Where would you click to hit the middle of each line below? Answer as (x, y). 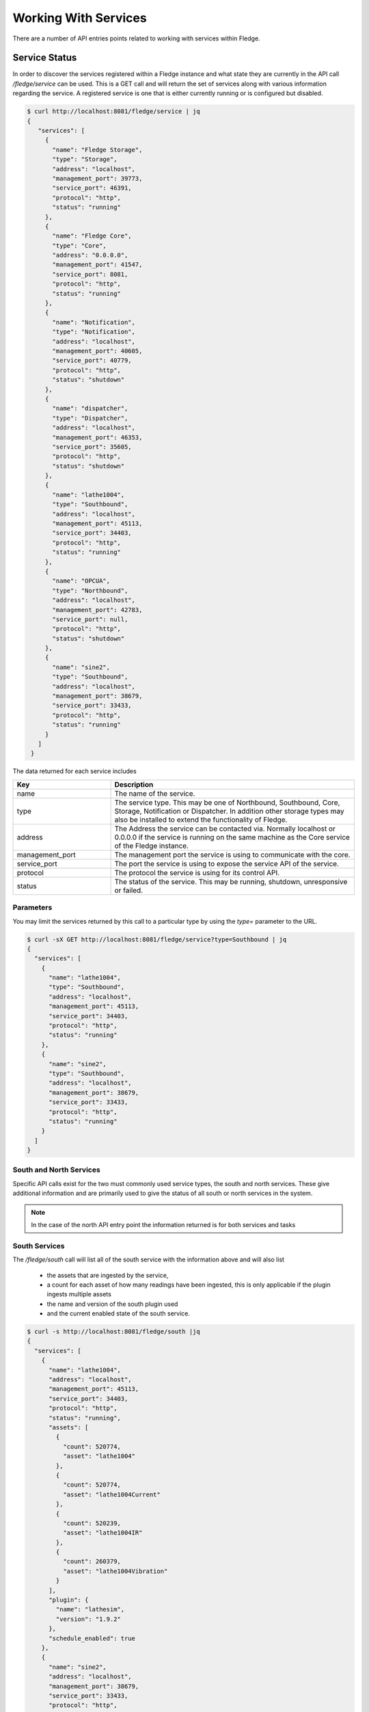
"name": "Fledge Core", (92, 236)
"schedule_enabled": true (92, 1638)
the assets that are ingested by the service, (108, 1275)
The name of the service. (155, 793)
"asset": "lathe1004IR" (102, 1533)
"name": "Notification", (94, 322)
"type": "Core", (80, 246)
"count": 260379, (92, 1562)
